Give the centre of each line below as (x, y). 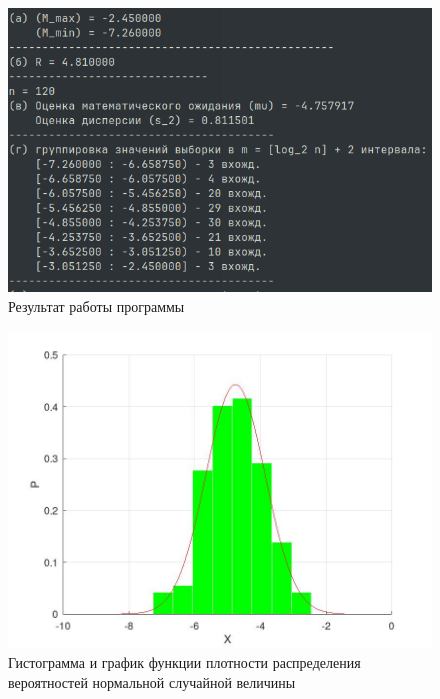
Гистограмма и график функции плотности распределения (184, 662)
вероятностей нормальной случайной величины (152, 681)
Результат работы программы (96, 306)
